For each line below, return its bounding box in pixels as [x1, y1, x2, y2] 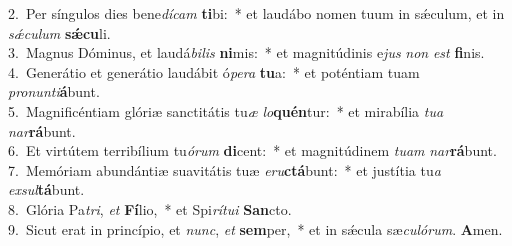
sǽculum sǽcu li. [8, 22, 111, 43]
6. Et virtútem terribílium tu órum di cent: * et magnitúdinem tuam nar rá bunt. [8, 140, 497, 161]
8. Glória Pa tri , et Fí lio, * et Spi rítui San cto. [8, 198, 292, 219]
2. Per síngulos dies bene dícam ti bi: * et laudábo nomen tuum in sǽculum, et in [8, 3, 505, 23]
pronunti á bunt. [8, 81, 100, 102]
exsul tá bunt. [8, 179, 85, 200]
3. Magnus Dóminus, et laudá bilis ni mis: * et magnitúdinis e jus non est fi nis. [8, 42, 485, 63]
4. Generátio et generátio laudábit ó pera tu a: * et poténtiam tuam [8, 61, 420, 82]
